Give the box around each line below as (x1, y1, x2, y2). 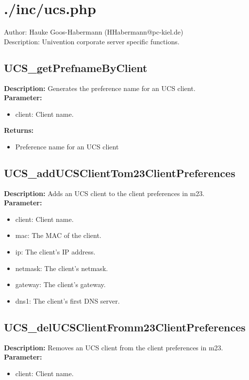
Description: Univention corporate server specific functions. (4, 36, 180, 46)
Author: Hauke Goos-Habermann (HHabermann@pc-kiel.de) (4, 27, 183, 37)
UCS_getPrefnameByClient (4, 60, 148, 75)
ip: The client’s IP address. (15, 247, 96, 257)
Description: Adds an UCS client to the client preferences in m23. (4, 188, 205, 198)
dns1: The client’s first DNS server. (15, 295, 120, 306)
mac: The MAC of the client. (15, 230, 101, 240)
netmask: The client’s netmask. (15, 263, 108, 273)
